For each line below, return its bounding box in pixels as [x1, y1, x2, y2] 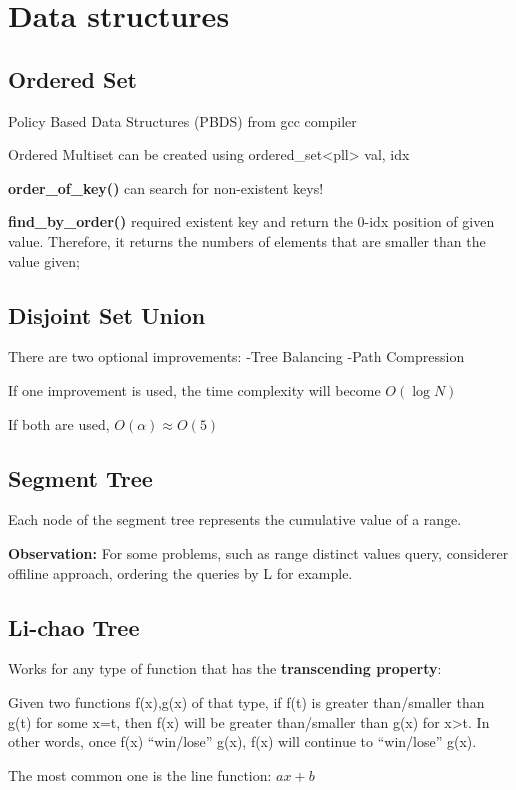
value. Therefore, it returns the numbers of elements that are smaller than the [8, 230, 486, 251]
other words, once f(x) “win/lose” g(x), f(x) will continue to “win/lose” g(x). [8, 731, 477, 752]
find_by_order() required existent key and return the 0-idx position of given [8, 211, 495, 232]
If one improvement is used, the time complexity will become [8, 379, 381, 400]
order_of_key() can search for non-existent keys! [8, 177, 324, 198]
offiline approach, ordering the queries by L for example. [8, 562, 353, 583]
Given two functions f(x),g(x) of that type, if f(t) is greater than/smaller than [8, 691, 485, 712]
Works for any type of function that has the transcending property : [8, 658, 442, 679]
